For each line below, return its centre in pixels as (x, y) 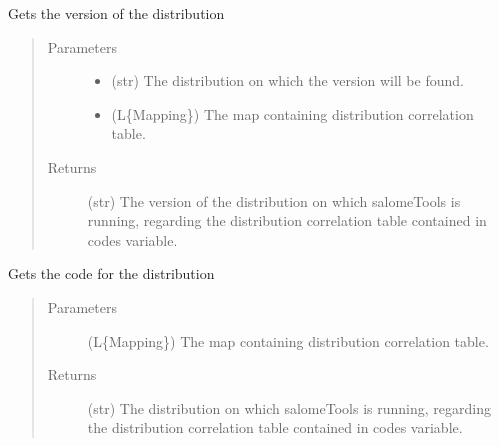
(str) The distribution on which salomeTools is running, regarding (289, 407)
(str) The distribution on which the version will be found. (287, 80)
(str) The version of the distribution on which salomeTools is (274, 200)
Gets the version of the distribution (116, 13)
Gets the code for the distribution (111, 273)
